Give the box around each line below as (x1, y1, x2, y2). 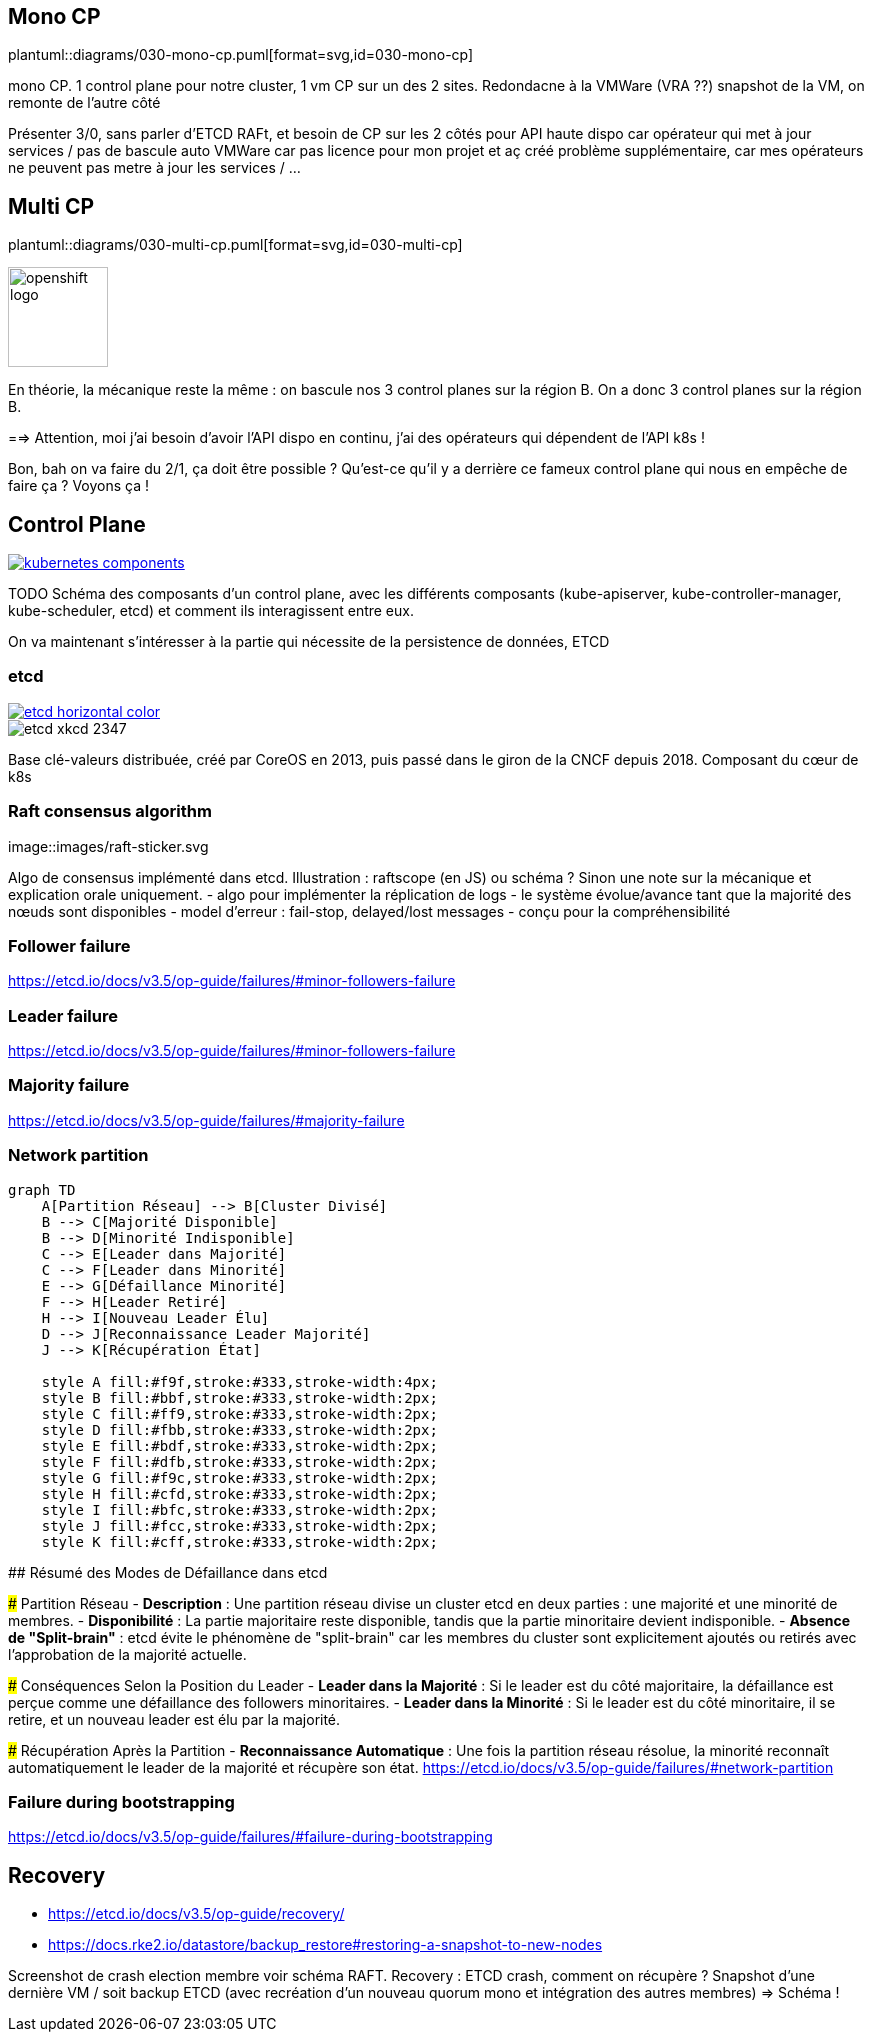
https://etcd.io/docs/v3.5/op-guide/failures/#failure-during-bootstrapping (8, 1828, 493, 1846)
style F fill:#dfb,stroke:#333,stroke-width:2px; (41, 1453, 438, 1470)
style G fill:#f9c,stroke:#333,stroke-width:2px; (41, 1469, 438, 1486)
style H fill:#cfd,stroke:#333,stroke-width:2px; (41, 1485, 438, 1502)
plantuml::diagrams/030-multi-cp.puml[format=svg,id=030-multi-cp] (8, 236, 463, 254)
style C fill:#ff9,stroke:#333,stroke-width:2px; (41, 1405, 438, 1422)
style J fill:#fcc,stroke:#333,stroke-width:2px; (41, 1517, 438, 1534)
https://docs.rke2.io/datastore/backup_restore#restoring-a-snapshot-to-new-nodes (48, 1936, 603, 1954)
